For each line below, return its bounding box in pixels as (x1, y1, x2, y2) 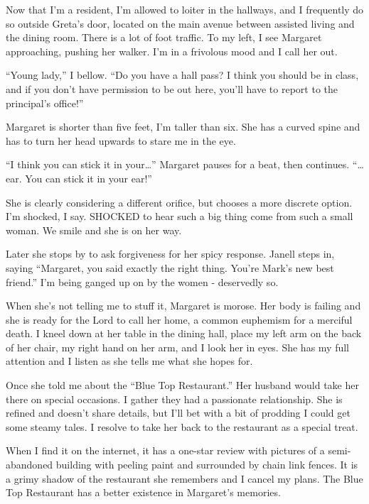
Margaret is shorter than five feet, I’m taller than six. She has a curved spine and (6, 119, 360, 134)
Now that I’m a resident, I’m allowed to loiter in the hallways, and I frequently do (6, 2, 364, 16)
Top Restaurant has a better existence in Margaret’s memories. (6, 485, 281, 500)
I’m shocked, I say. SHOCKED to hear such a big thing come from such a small (6, 209, 353, 224)
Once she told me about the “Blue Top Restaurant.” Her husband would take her (6, 378, 359, 393)
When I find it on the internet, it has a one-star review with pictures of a (6, 443, 325, 458)
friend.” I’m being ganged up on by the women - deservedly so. (6, 274, 279, 289)
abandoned (6, 457, 53, 472)
